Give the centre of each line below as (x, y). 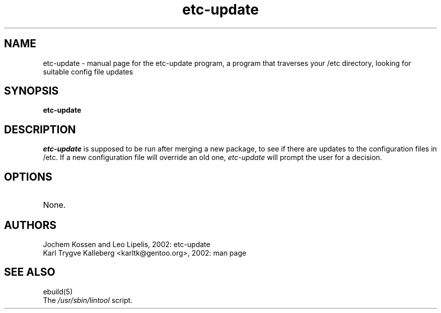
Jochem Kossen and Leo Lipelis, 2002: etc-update (127, 244)
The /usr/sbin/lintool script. (88, 300)
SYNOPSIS (31, 91)
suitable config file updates (88, 71)
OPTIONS (28, 177)
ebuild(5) (58, 291)
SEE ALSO (30, 272)
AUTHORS (30, 225)
